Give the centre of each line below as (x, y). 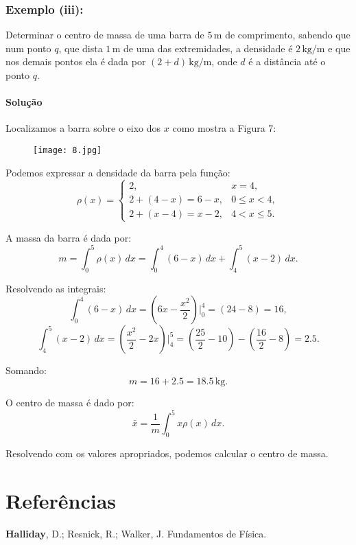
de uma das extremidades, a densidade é (208, 48)
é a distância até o (287, 61)
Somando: (26, 370)
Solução (24, 102)
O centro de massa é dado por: (70, 402)
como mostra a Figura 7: (224, 128)
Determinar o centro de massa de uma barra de (105, 35)
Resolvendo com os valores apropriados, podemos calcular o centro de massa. (167, 453)
